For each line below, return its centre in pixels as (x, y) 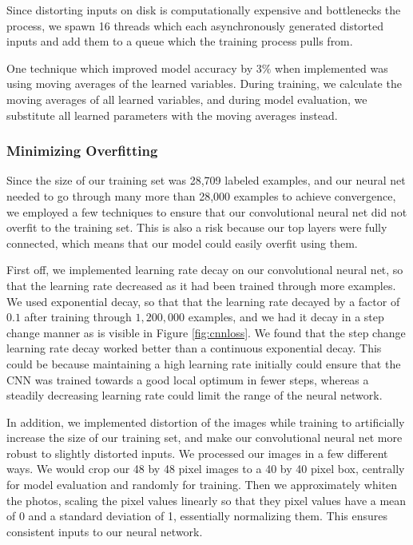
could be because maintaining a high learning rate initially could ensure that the (204, 363)
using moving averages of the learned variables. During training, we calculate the (204, 84)
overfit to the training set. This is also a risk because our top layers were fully (197, 227)
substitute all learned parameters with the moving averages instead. (172, 115)
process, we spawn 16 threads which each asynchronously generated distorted (195, 25)
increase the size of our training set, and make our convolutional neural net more (205, 438)
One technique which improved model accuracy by (130, 68)
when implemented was (332, 68)
